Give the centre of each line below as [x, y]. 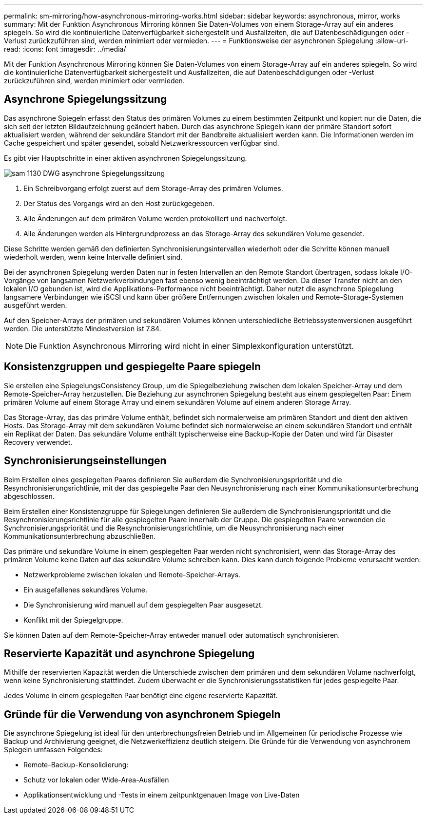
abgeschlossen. [29, 496]
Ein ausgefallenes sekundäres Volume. [86, 590]
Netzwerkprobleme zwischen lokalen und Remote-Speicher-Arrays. [132, 574]
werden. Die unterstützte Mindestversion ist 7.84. [83, 328]
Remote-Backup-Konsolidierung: [76, 765]
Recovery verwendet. [38, 442]
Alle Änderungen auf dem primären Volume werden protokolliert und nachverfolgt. [155, 218]
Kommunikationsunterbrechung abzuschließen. [80, 536]
